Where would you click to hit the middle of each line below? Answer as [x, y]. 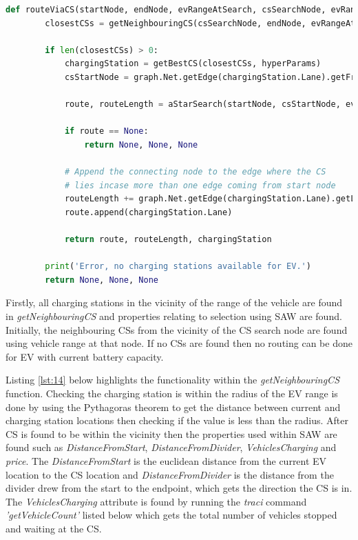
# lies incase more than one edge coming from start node [200, 185]
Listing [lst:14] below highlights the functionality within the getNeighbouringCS [173, 380]
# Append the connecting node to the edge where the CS [195, 172]
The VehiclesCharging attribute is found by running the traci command [156, 501]
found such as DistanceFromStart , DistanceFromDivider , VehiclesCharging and [171, 447]
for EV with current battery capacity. [85, 356]
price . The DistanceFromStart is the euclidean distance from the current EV [166, 461]
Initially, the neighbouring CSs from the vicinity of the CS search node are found [177, 329]
